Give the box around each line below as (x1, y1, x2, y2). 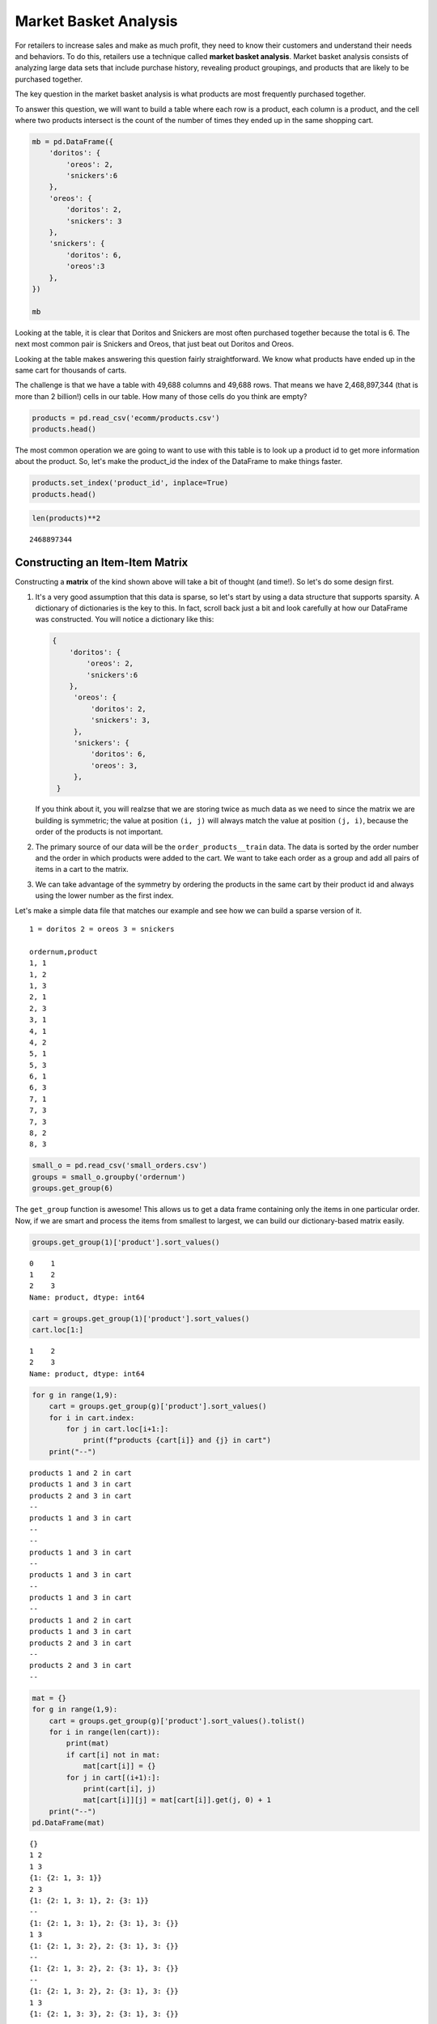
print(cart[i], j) (83, 1784, 157, 1793)
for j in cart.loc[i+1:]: (66, 1425, 169, 1433)
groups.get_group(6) (32, 1184, 113, 1193)
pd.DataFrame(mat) (32, 1818, 105, 1827)
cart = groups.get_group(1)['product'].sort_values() (32, 1314, 250, 1323)
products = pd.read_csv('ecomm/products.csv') (32, 413, 220, 423)
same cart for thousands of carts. (15, 365, 127, 375)
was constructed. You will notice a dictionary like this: (35, 614, 214, 624)
